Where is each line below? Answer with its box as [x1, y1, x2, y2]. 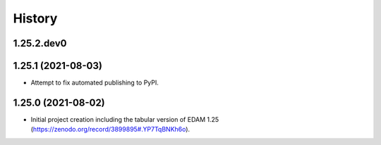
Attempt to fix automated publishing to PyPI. [30, 78, 159, 87]
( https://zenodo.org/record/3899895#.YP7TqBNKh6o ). [30, 125, 190, 134]
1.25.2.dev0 [13, 37, 67, 49]
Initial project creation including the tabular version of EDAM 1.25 [30, 115, 219, 123]
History [13, 11, 58, 26]
